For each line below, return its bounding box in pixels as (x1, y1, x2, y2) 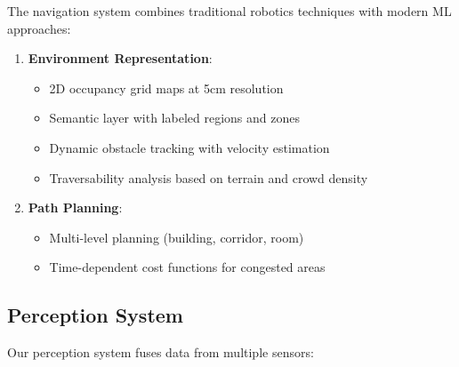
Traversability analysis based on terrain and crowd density (49, 168, 368, 187)
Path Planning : (28, 198, 123, 217)
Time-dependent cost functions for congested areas (49, 258, 326, 276)
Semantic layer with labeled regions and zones (49, 108, 300, 127)
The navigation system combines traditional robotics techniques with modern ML (7, 2, 452, 20)
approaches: (7, 19, 71, 37)
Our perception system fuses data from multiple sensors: (7, 343, 314, 362)
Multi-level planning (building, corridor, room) (49, 227, 304, 246)
